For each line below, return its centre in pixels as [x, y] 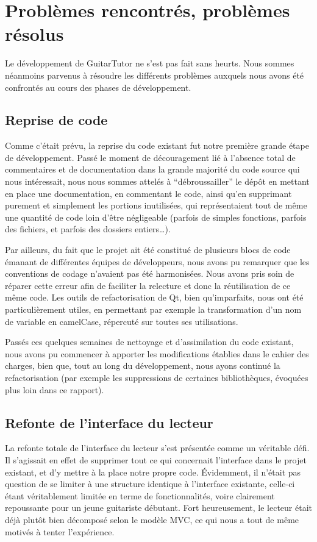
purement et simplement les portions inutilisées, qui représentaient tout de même [156, 205]
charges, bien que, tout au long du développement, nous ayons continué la [143, 365]
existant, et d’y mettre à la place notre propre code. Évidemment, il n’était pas [153, 472]
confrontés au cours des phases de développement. [98, 87]
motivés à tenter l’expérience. [60, 531]
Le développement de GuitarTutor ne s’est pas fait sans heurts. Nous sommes [150, 63]
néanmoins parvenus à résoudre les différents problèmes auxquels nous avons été [155, 75]
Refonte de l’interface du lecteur [109, 422]
